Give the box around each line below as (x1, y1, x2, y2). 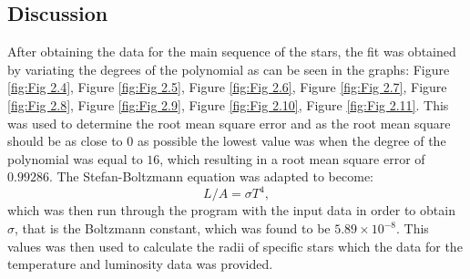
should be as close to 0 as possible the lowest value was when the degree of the (7, 131, 446, 150)
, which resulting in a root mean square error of (159, 149, 425, 168)
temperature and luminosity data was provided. (7, 254, 273, 274)
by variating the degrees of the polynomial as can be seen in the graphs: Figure (7, 59, 450, 78)
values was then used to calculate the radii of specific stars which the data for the (7, 236, 463, 255)
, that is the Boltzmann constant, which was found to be (15, 219, 331, 238)
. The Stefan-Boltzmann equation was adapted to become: (48, 167, 373, 186)
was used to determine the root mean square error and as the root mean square (7, 113, 451, 132)
